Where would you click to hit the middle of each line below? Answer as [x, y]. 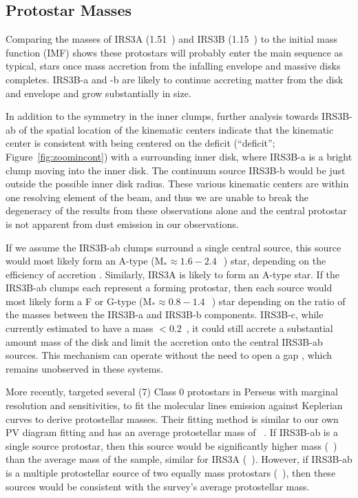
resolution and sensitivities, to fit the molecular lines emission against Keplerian [174, 405]
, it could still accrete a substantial [260, 328]
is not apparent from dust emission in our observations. [122, 224]
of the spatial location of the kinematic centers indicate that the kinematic [176, 129]
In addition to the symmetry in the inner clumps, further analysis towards [162, 116]
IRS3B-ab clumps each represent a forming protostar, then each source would [169, 288]
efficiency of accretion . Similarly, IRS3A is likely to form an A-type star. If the [173, 274]
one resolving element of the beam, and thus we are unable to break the [157, 197]
